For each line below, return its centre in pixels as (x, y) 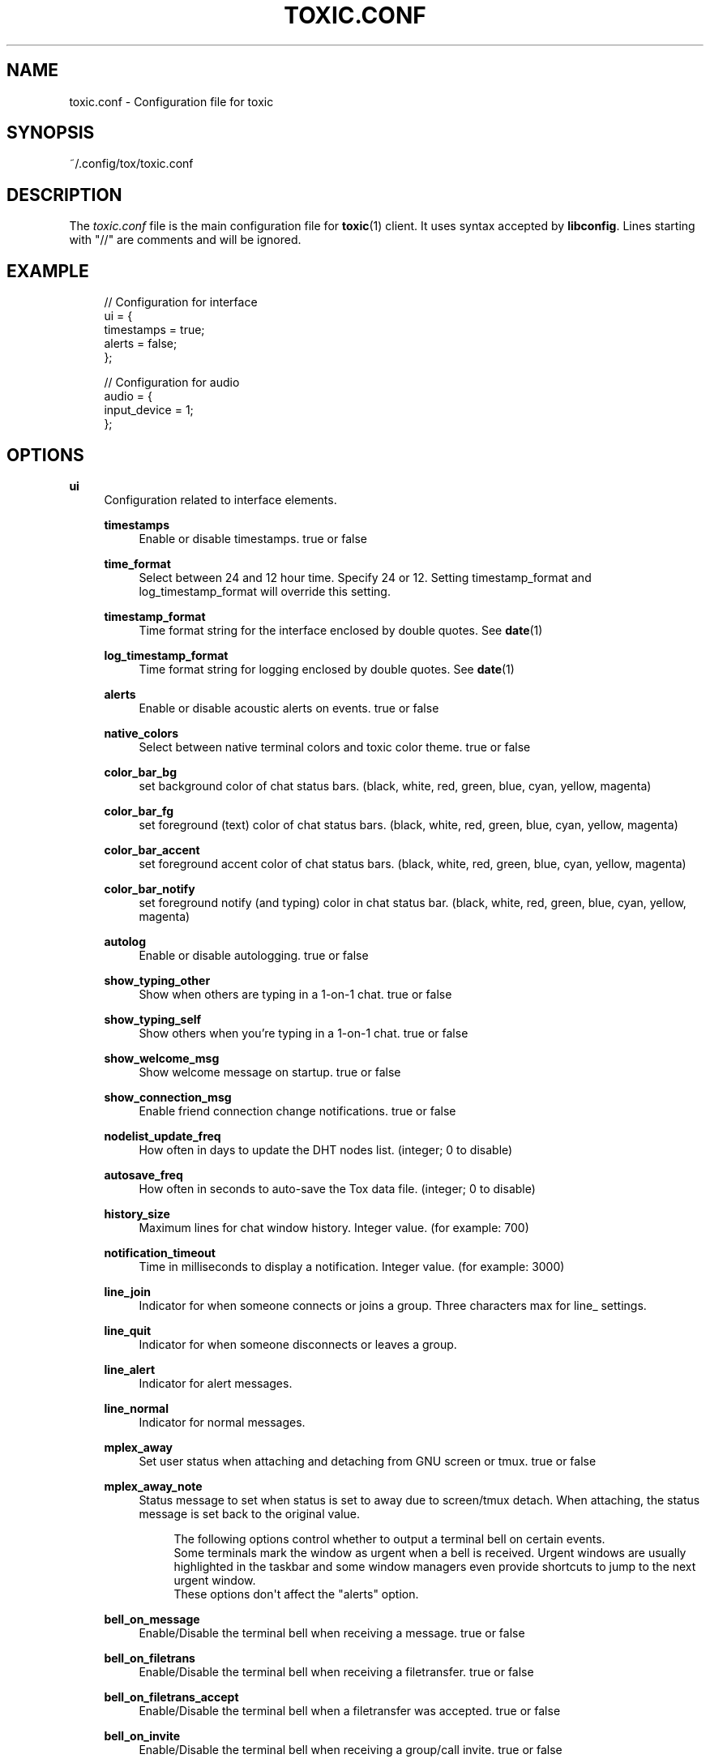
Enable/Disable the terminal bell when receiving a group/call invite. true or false (351, 1749)
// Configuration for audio (172, 383)
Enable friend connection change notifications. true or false (297, 1110)
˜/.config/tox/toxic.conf (131, 164)
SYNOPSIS (51, 133)
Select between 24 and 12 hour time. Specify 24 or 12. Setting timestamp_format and (365, 577)
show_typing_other (157, 980)
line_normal (136, 1408)
